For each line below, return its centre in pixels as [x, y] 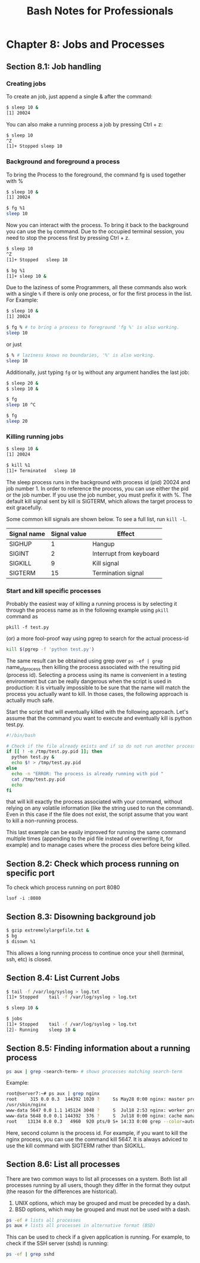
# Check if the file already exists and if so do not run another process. [102, 746]
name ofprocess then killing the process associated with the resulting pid [93, 668]
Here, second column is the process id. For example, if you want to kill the [97, 1133]
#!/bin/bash [21, 735]
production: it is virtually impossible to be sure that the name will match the [98, 688]
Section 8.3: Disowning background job [81, 917]
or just [14, 344]
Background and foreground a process [63, 162]
